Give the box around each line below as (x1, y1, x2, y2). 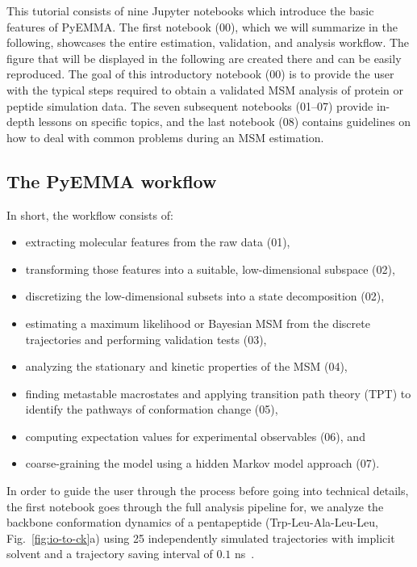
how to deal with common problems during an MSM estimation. (6, 128, 324, 145)
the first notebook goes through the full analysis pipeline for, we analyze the (6, 498, 384, 514)
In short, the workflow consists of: (6, 206, 173, 223)
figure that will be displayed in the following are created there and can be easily (6, 49, 402, 66)
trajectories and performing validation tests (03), (25, 330, 267, 347)
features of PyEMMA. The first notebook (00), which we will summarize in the (6, 18, 398, 35)
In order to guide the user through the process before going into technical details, (6, 482, 409, 499)
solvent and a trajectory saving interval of (6, 545, 213, 562)
